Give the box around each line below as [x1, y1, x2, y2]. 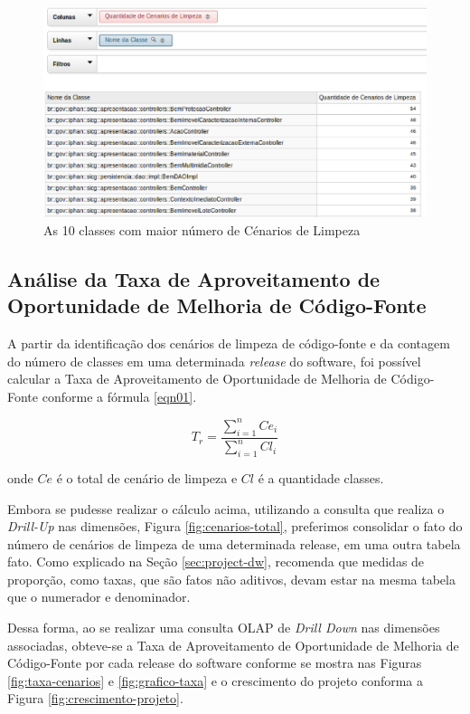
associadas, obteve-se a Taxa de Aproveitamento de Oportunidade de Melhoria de [7, 635, 459, 654]
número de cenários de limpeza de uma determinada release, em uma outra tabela [7, 534, 461, 553]
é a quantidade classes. [258, 468, 384, 487]
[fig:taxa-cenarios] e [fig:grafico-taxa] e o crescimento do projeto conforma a [7, 671, 424, 690]
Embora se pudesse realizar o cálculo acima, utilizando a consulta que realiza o [7, 499, 445, 518]
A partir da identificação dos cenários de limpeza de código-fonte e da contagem [7, 334, 450, 353]
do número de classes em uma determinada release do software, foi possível [7, 351, 421, 370]
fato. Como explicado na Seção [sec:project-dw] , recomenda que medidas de [7, 552, 425, 571]
